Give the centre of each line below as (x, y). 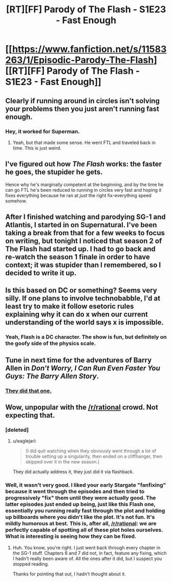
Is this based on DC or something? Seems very (81, 290)
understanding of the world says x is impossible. (84, 322)
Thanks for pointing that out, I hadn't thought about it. (69, 574)
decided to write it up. (41, 273)
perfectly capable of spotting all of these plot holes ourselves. (84, 530)
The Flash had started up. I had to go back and (81, 249)
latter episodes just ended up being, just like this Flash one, (81, 505)
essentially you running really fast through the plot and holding (85, 511)
